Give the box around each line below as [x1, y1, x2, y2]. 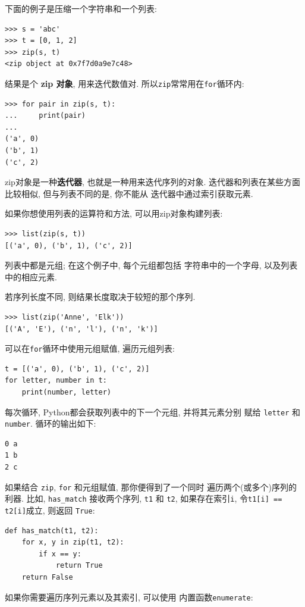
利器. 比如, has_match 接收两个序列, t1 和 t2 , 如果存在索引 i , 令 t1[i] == [5, 492, 282, 505]
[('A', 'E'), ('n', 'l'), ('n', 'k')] [5, 324, 158, 333]
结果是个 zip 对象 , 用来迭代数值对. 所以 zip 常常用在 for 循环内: [5, 77, 244, 89]
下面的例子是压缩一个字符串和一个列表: [5, 2, 157, 14]
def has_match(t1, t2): [5, 526, 99, 535]
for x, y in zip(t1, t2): [21, 538, 124, 547]
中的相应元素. [5, 270, 57, 283]
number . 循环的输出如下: [5, 417, 96, 430]
